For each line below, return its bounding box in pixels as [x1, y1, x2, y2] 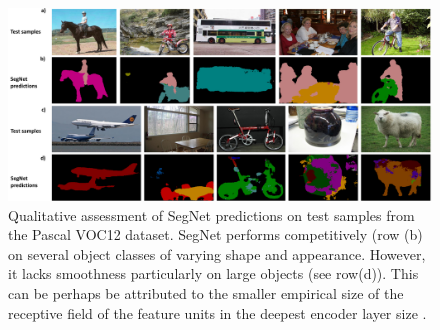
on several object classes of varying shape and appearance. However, [8, 243, 426, 264]
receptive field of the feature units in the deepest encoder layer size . [8, 302, 427, 323]
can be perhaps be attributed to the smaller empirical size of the [8, 282, 404, 303]
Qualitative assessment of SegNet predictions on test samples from [8, 204, 415, 225]
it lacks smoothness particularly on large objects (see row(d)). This [8, 263, 419, 284]
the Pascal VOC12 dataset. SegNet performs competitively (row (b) [8, 224, 423, 245]
